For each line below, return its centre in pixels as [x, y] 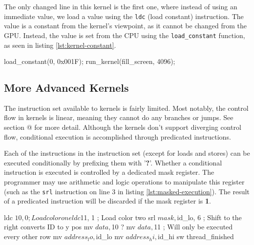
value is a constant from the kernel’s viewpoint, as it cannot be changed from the [126, 26]
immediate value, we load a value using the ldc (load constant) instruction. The [124, 16]
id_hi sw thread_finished [196, 236]
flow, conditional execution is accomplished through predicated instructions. [117, 136]
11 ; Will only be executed [193, 227]
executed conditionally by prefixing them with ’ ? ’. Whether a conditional [113, 162]
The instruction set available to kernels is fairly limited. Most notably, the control [126, 108]
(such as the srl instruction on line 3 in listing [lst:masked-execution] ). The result [127, 191]
